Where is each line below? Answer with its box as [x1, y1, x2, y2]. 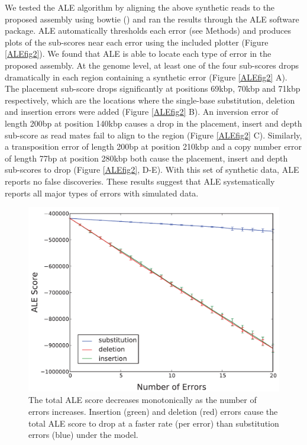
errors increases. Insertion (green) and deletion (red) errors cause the [28, 405, 278, 418]
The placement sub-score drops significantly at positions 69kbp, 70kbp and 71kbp [5, 82, 300, 95]
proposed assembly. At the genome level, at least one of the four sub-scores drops [5, 59, 299, 71]
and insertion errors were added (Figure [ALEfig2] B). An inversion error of [5, 105, 279, 118]
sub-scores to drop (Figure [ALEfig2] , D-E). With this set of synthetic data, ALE [5, 163, 299, 176]
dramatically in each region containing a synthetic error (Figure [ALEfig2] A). [5, 70, 287, 83]
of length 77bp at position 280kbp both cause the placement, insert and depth [5, 151, 288, 164]
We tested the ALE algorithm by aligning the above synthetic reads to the [5, 1, 275, 13]
